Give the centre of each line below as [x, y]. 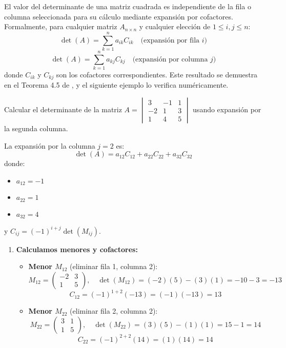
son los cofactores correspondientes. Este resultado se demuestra [157, 75]
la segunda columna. [36, 128]
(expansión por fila [170, 40]
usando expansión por [227, 109]
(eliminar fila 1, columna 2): [114, 266]
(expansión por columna [170, 59]
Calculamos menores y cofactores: [77, 249]
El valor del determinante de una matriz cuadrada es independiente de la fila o [128, 6]
